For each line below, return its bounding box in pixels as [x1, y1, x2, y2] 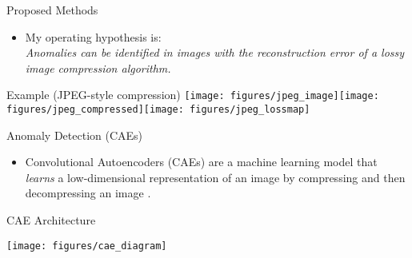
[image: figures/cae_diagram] [6, 240, 167, 252]
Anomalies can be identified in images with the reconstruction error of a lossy [25, 44, 405, 61]
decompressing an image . [25, 185, 151, 201]
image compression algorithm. [25, 59, 171, 76]
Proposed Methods [6, 2, 98, 18]
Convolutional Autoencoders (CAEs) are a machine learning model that [25, 153, 378, 170]
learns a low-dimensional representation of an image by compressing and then [25, 169, 406, 185]
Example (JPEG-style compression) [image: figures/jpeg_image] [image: [6, 86, 379, 103]
